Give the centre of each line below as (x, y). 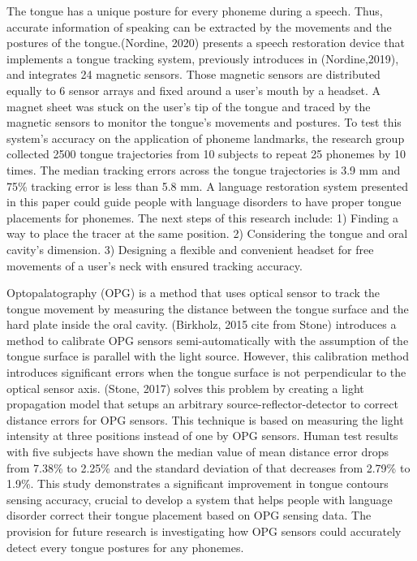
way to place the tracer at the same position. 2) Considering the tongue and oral (207, 233)
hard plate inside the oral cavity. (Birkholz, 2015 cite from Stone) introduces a (202, 324)
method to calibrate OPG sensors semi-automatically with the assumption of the (208, 340)
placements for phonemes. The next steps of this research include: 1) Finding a (202, 217)
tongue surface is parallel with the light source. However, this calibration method (208, 356)
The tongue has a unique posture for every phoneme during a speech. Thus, (195, 11)
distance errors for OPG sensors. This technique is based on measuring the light (205, 419)
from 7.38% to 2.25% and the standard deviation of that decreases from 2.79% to (208, 467)
